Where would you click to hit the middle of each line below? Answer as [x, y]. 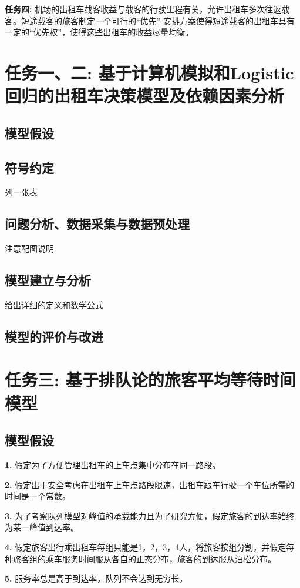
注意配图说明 [29, 248]
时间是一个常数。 [38, 496]
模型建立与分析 [48, 280]
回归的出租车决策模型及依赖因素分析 [145, 96]
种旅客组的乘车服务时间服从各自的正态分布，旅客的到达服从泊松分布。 [140, 558]
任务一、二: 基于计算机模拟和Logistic [149, 72]
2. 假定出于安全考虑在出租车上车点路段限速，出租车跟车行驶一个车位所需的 [150, 484]
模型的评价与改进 [54, 336]
